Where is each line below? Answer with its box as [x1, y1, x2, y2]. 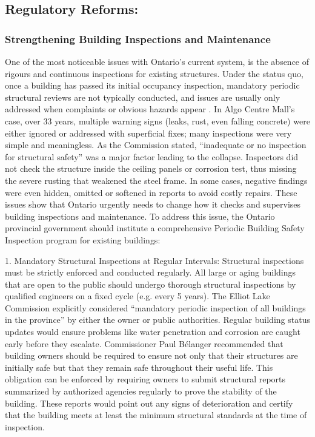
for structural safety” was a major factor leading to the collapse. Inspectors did [5, 150, 299, 163]
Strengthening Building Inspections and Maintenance [5, 31, 271, 46]
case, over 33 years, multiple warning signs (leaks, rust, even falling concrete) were [5, 114, 310, 127]
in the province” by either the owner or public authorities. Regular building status [5, 313, 310, 326]
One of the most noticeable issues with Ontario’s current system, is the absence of [5, 55, 310, 67]
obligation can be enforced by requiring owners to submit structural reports [5, 373, 286, 385]
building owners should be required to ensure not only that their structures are [5, 349, 298, 362]
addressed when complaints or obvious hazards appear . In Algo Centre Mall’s [5, 103, 295, 115]
